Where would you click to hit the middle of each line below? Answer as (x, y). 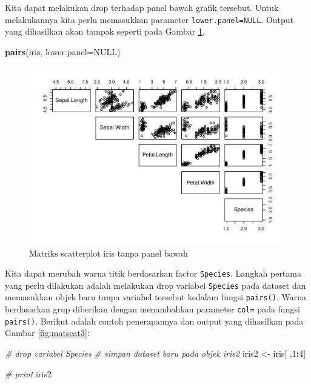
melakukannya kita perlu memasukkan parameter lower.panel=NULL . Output (149, 19)
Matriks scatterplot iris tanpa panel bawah (109, 253)
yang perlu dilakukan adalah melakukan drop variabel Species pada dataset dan (155, 285)
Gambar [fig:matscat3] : (47, 333)
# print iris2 (28, 373)
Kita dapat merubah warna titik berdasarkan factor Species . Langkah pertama (153, 273)
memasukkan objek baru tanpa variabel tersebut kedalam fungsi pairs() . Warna (156, 297)
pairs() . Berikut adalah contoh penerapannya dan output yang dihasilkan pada (154, 321)
